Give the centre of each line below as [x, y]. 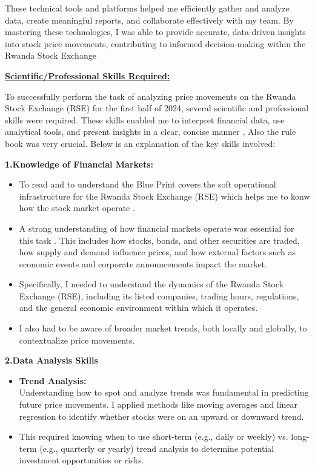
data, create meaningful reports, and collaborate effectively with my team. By [149, 20]
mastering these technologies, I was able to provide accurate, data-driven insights [155, 32]
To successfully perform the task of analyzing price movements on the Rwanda [151, 96]
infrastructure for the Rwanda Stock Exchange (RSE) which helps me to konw [164, 196]
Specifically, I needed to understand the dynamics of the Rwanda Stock [151, 284]
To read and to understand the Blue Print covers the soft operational [148, 184]
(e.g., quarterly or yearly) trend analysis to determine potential [157, 448]
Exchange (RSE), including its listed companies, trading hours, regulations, [159, 295]
